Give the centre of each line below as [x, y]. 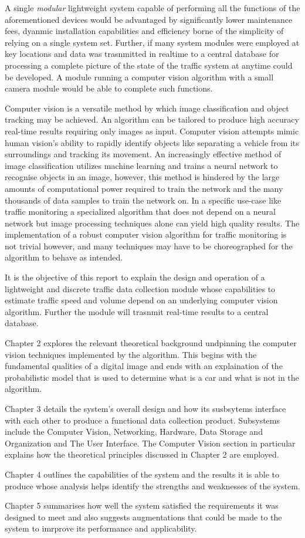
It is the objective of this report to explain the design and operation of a [135, 277]
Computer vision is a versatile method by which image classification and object [147, 108]
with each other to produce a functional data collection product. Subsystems [142, 420]
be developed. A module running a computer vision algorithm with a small [139, 77]
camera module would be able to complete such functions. [109, 88]
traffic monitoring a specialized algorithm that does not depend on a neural [140, 212]
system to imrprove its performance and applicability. [101, 528]
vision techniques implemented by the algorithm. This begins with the [131, 354]
